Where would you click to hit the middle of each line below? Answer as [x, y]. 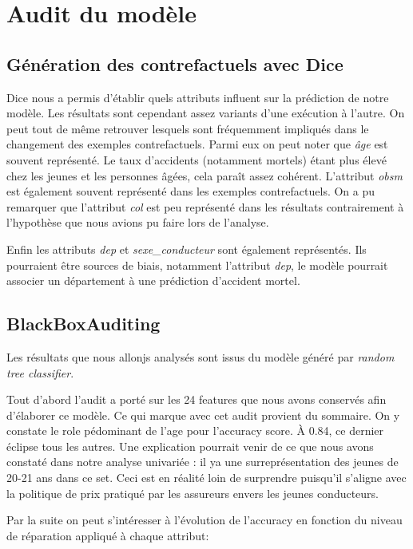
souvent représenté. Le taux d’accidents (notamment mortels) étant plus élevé [197, 159]
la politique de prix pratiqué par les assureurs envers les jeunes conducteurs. [193, 493]
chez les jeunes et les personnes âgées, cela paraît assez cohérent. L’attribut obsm [205, 175]
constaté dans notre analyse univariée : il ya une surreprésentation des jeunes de [203, 462]
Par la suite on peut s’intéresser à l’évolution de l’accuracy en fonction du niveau [205, 520]
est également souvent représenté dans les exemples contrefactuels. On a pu [191, 191]
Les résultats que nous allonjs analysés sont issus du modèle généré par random [201, 356]
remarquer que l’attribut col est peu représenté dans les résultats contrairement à [205, 206]
